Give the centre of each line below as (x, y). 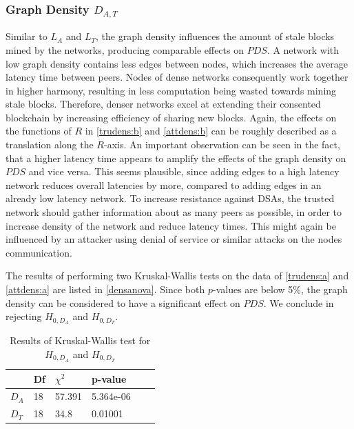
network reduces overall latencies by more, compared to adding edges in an (164, 184)
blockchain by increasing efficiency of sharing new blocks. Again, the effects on (171, 117)
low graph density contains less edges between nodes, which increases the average (177, 63)
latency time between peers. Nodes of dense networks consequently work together (177, 77)
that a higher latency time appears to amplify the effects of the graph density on (176, 158)
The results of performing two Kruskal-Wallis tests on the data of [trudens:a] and (177, 276)
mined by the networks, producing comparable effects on (125, 49)
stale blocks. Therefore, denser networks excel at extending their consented (163, 104)
